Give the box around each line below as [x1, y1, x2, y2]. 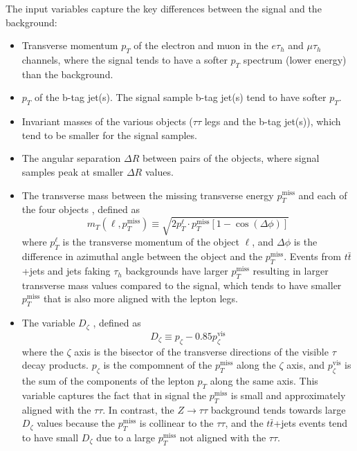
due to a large [96, 430, 155, 444]
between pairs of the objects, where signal [142, 151, 320, 165]
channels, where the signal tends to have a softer [21, 52, 228, 66]
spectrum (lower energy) [243, 52, 347, 66]
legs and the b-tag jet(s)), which [204, 114, 341, 129]
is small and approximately [230, 387, 346, 402]
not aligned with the [179, 430, 266, 444]
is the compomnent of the [103, 358, 212, 372]
